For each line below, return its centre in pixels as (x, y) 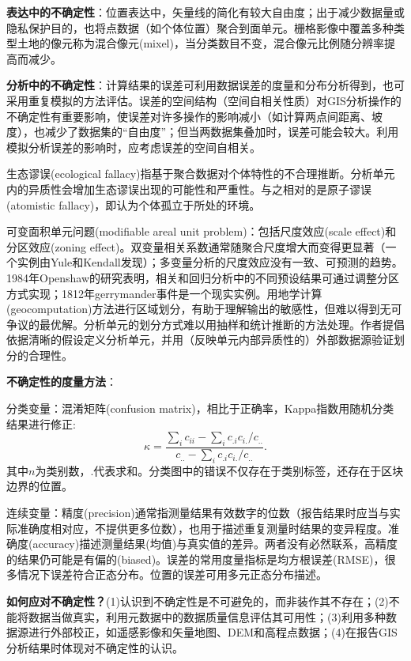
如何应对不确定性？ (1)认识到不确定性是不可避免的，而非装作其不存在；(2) (198, 601)
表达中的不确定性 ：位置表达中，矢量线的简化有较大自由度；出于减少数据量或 (205, 12)
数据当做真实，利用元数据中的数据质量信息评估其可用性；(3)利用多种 (207, 616)
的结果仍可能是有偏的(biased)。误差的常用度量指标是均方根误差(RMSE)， (196, 559)
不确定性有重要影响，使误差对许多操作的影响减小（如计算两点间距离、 (189, 116)
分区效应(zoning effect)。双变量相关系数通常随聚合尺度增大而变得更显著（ (196, 246)
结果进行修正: (41, 423)
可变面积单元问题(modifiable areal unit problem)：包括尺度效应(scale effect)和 (202, 231)
